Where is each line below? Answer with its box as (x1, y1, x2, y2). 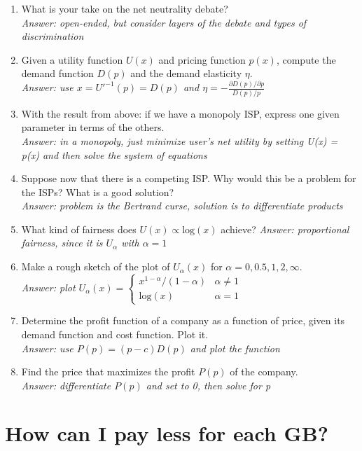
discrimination (21, 29, 84, 43)
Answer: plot (21, 279, 76, 294)
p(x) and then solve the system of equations (21, 147, 207, 162)
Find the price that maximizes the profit (21, 364, 195, 379)
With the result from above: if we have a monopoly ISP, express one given (21, 106, 340, 120)
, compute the (276, 52, 336, 67)
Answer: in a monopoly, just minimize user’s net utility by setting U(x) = (21, 133, 338, 148)
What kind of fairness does (21, 221, 137, 236)
